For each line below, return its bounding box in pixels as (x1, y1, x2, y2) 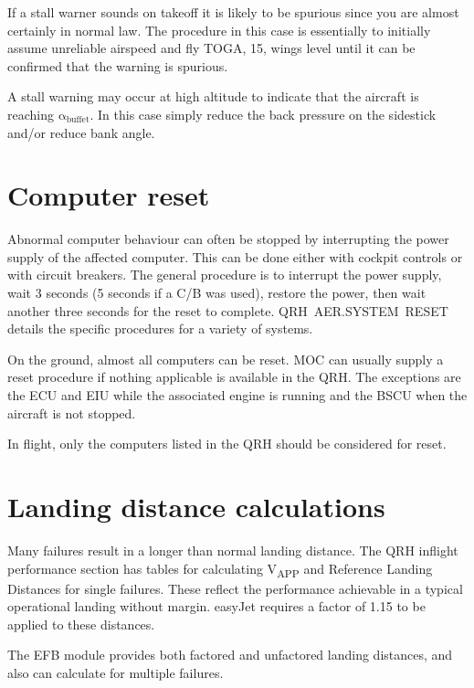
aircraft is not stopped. (7, 403, 136, 422)
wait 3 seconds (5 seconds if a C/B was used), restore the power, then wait (7, 283, 427, 302)
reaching (7, 104, 54, 123)
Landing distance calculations (7, 488, 385, 524)
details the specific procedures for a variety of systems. (7, 319, 313, 338)
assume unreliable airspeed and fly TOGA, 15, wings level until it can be (7, 38, 416, 58)
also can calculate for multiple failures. (7, 663, 224, 683)
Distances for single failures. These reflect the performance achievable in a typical (7, 578, 463, 598)
